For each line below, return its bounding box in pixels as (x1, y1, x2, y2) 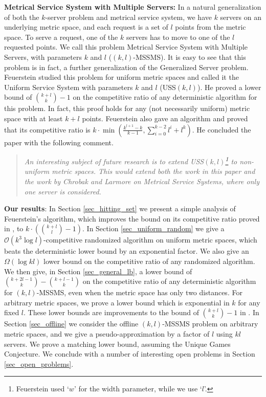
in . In (239, 307, 259, 318)
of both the (4, 11, 39, 22)
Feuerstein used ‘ (16, 383, 69, 394)
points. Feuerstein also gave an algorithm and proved (82, 113, 248, 123)
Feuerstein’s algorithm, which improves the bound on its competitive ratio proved (4, 213, 260, 224)
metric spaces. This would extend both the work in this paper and (52, 166, 255, 177)
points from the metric (175, 21, 246, 32)
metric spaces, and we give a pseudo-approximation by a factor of (4, 328, 210, 339)
